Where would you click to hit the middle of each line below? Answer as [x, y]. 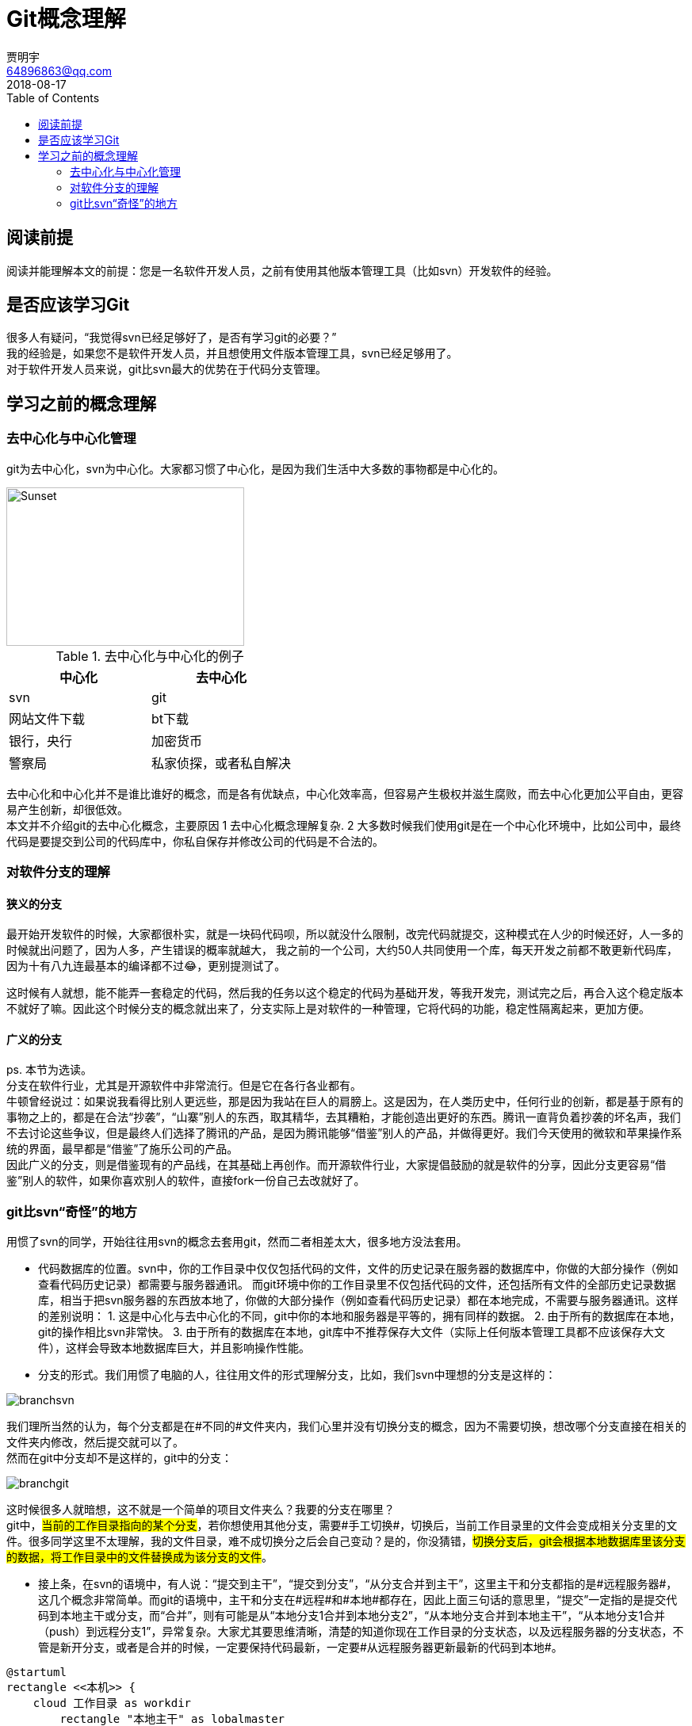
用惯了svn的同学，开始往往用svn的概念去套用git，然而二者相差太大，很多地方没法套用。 [237, 1242]
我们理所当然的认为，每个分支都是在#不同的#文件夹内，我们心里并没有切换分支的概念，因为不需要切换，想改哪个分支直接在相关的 [346, 1426]
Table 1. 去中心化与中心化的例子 [150, 656]
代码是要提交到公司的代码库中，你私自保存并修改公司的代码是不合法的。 [195, 841]
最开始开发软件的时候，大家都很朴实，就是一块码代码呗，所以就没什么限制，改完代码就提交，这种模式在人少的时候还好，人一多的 [345, 934]
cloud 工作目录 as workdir [112, 1703]
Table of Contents [53, 97]
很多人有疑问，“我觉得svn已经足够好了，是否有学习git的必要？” [172, 338]
